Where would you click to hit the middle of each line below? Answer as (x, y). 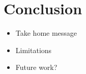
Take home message (46, 33)
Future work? (36, 67)
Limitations (34, 50)
